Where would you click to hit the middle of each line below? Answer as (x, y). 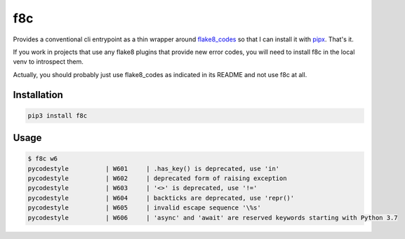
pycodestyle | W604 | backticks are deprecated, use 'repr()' (161, 198)
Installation (38, 95)
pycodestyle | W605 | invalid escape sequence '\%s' (144, 208)
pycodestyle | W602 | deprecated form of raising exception (157, 178)
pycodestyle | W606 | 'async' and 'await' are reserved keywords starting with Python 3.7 (213, 218)
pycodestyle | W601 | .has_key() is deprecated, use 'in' (154, 169)
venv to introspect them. (48, 62)
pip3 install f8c (58, 115)
